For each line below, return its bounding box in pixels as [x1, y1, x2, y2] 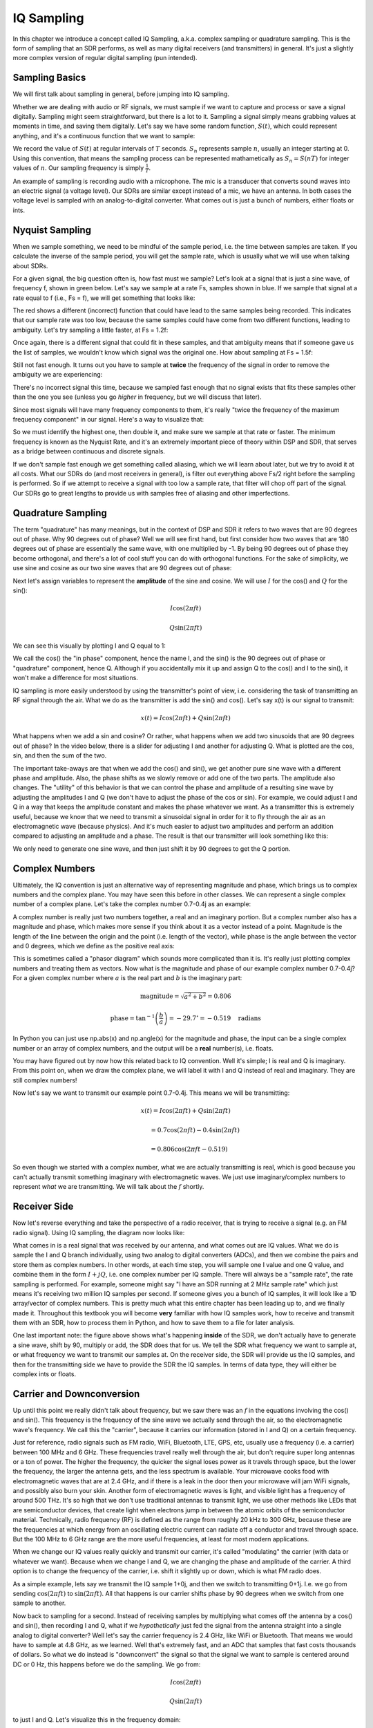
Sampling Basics [12, 72, 86, 84]
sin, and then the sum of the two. [12, 751, 107, 760]
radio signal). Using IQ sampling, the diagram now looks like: [12, 1228, 185, 1237]
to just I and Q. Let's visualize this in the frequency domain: [12, 1715, 181, 1724]
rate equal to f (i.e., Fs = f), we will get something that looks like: [12, 294, 195, 302]
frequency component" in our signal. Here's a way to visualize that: [12, 415, 204, 423]
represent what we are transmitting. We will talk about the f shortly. [12, 1183, 204, 1191]
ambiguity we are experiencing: [12, 370, 103, 379]
